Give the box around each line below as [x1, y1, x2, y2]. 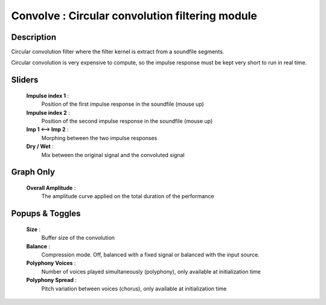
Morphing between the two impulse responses [41, 134, 158, 141]
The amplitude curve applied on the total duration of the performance [41, 193, 214, 200]
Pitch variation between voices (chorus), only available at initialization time [41, 284, 227, 292]
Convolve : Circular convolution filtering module [11, 9, 258, 22]
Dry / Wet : [26, 143, 54, 150]
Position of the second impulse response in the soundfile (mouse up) [41, 118, 213, 125]
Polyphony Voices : [26, 260, 76, 267]
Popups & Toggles [11, 208, 81, 219]
